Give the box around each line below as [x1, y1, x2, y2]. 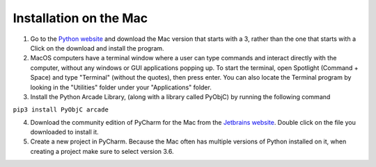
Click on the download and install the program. [30, 44, 164, 52]
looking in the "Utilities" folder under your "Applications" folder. [30, 83, 212, 91]
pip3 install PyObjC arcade [13, 106, 109, 114]
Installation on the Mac [13, 10, 148, 26]
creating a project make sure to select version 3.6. [30, 147, 174, 155]
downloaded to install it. [30, 128, 99, 137]
